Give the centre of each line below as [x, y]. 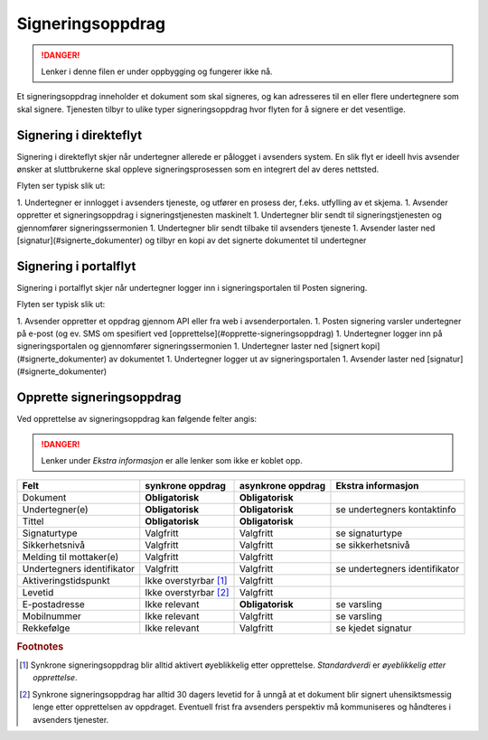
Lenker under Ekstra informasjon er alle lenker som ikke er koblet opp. [172, 460]
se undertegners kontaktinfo [396, 510]
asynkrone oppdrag [283, 486]
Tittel [33, 521]
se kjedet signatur [374, 628]
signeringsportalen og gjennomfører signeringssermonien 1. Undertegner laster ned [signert [188, 346]
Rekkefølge [46, 628]
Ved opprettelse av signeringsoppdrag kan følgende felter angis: [137, 419]
